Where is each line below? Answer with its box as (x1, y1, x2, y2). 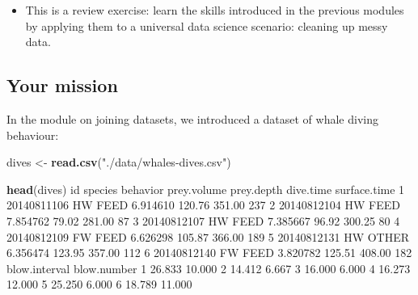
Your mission (6, 73, 118, 98)
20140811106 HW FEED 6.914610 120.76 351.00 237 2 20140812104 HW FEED (6, 196, 400, 213)
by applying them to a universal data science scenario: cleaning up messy (25, 17, 388, 34)
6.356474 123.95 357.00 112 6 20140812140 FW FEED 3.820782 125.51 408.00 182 (6, 244, 412, 261)
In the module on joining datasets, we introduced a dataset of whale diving (6, 110, 378, 127)
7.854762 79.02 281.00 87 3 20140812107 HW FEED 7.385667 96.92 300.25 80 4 (6, 212, 400, 229)
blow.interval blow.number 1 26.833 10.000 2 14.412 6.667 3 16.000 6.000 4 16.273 (6, 259, 411, 276)
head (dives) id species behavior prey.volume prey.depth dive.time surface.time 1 (6, 180, 405, 197)
